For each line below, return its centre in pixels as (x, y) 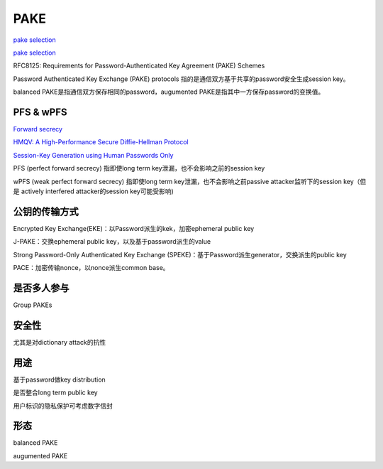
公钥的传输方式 (46, 211)
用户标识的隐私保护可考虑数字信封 (63, 406)
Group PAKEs (33, 305)
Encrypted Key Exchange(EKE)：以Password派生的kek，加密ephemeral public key (134, 228)
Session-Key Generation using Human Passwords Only (93, 155)
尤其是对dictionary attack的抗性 (60, 342)
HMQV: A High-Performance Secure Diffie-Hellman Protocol (101, 142)
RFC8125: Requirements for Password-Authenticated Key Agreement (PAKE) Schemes (139, 66)
